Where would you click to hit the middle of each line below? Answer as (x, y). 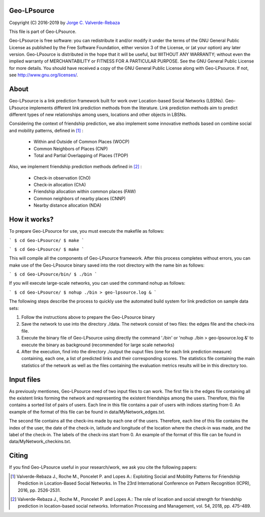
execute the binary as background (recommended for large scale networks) (98, 345)
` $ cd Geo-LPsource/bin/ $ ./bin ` (53, 274)
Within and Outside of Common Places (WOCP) (81, 142)
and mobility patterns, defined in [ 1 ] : (46, 130)
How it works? (31, 220)
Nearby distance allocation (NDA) (67, 205)
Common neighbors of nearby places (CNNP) (80, 198)
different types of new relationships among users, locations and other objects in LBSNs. (98, 114)
